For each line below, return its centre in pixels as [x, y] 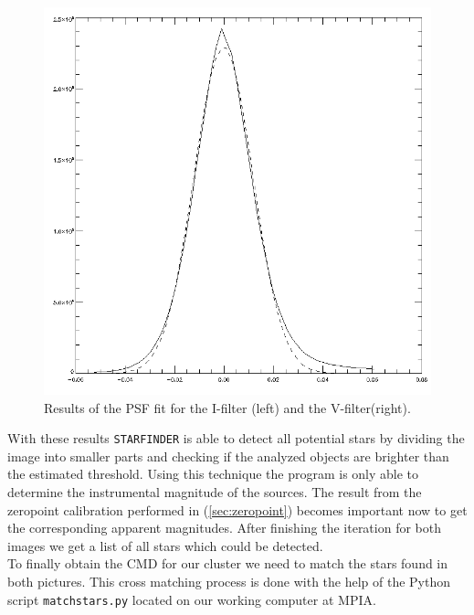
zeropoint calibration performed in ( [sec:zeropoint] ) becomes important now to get [237, 509]
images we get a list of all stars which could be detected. [165, 545]
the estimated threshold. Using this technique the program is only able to [213, 474]
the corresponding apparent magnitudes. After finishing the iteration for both [224, 528]
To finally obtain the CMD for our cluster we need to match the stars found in [228, 563]
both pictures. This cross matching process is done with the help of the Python [229, 581]
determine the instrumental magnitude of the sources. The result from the [215, 492]
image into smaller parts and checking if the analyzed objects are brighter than [228, 456]
